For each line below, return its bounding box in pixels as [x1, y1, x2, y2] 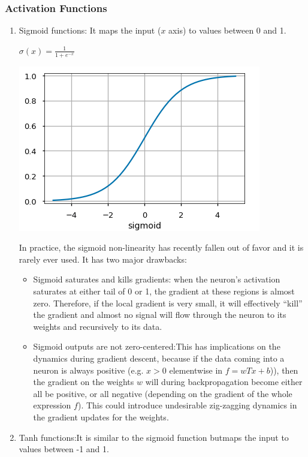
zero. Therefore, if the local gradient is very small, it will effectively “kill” [33, 296, 303, 309]
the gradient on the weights [33, 375, 134, 388]
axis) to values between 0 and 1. [168, 24, 286, 37]
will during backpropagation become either [145, 375, 303, 388]
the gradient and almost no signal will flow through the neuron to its [33, 308, 286, 321]
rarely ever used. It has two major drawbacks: [19, 252, 187, 265]
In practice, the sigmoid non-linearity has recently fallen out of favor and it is [19, 241, 304, 254]
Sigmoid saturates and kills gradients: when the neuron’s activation [33, 273, 280, 285]
